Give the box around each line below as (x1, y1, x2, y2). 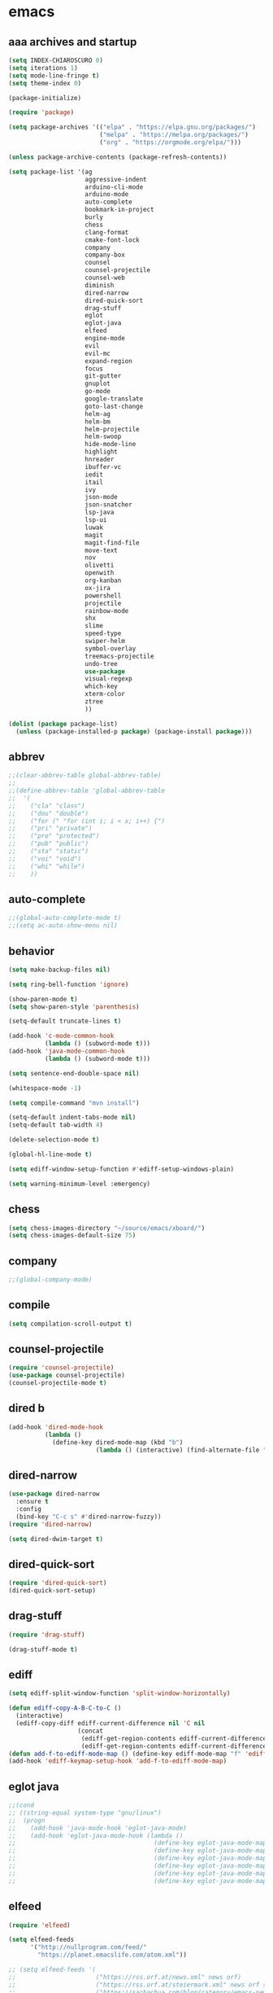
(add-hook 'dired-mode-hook (8, 1423, 104, 1431)
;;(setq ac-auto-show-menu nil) (8, 922, 118, 930)
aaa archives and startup (8, 35, 137, 49)
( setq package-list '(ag (8, 168, 93, 176)
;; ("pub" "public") (8, 839, 89, 848)
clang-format (84, 228, 129, 236)
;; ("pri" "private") (8, 825, 93, 833)
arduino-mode (84, 191, 129, 199)
